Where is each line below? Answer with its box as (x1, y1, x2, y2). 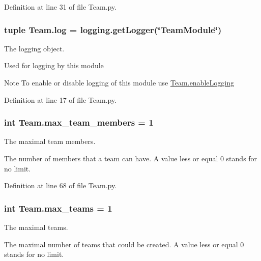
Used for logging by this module (4, 60, 104, 71)
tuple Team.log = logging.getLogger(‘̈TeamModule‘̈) (4, 23, 222, 36)
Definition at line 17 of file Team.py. (4, 94, 117, 105)
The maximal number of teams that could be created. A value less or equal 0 (4, 239, 244, 249)
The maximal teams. (4, 222, 68, 232)
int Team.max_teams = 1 (4, 201, 112, 214)
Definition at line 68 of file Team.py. (4, 180, 117, 191)
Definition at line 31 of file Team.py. (4, 2, 117, 12)
